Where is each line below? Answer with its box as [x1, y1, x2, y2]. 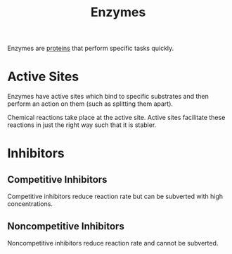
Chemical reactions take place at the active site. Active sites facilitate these [7, 114, 226, 122]
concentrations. [7, 200, 53, 208]
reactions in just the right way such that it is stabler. [7, 121, 157, 129]
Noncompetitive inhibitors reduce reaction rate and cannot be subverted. [7, 238, 219, 247]
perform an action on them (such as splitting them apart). [7, 99, 174, 108]
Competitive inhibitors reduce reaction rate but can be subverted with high [7, 192, 224, 201]
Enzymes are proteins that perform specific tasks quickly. [7, 44, 174, 53]
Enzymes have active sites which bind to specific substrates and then [7, 92, 209, 101]
